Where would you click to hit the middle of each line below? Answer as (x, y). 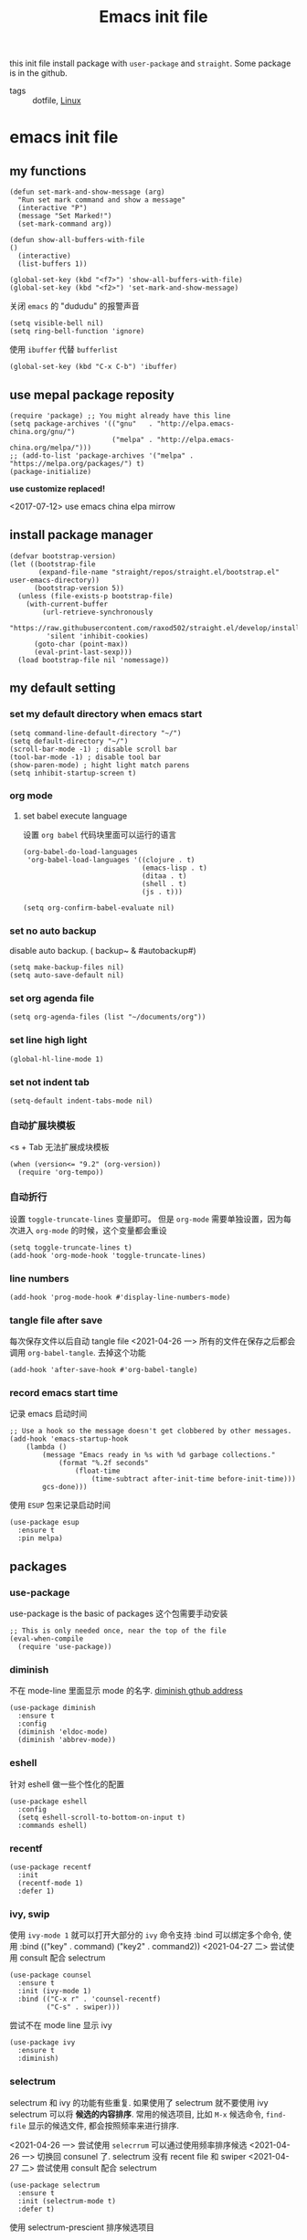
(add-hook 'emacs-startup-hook (69, 1439)
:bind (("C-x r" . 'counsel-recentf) (90, 1999)
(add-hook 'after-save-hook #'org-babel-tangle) (104, 1370)
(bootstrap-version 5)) (79, 588)
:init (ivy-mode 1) (55, 1992)
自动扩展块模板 (42, 1125)
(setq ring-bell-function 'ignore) (77, 332)
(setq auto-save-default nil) (67, 976)
